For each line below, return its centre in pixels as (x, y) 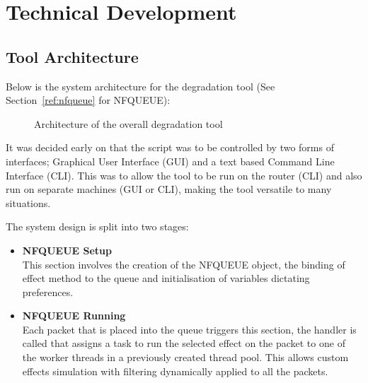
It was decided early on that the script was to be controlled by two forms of (170, 147)
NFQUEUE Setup (67, 250)
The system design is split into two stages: (97, 226)
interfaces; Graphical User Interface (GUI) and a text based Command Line (170, 161)
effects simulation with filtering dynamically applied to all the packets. (175, 371)
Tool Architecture (72, 56)
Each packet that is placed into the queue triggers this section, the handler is (189, 329)
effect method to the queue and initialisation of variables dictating (166, 278)
